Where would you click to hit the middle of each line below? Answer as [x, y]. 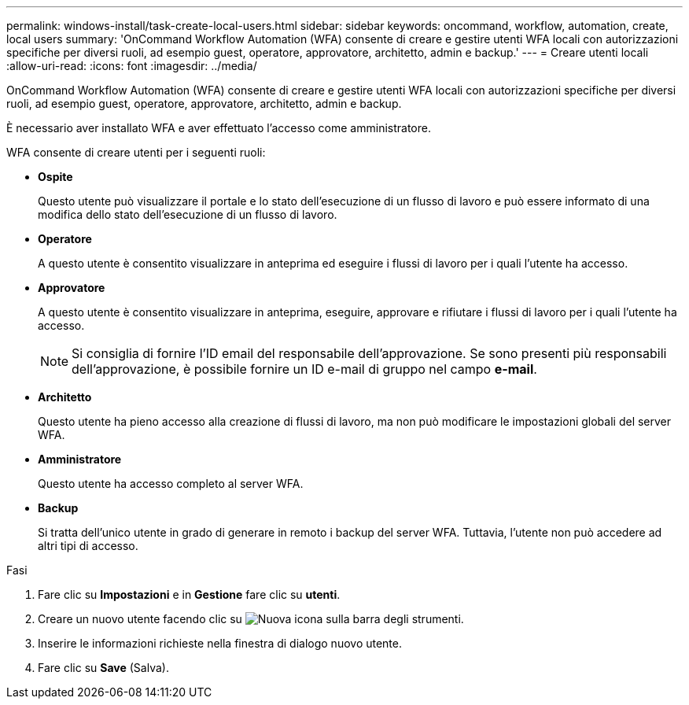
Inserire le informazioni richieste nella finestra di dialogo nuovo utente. [220, 643]
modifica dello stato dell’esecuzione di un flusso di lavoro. [188, 214]
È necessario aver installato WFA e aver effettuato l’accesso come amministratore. [219, 128]
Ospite [55, 177]
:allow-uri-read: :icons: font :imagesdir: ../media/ [132, 66]
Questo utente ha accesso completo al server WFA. [171, 484]
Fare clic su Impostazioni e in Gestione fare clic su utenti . [189, 594]
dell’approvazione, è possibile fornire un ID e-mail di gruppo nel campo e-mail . [304, 369]
